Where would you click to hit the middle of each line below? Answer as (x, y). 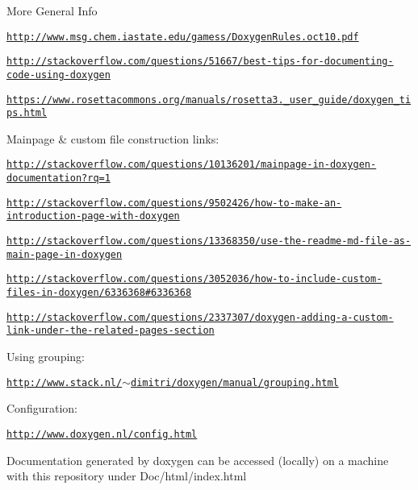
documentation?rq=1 (59, 179)
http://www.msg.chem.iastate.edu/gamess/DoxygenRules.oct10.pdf (183, 37)
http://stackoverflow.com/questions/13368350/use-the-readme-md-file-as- (209, 241)
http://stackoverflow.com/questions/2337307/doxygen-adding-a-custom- (200, 317)
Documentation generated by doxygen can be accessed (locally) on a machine (198, 460)
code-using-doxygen (59, 75)
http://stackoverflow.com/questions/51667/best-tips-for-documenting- (200, 62)
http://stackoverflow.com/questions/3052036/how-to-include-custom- (194, 279)
